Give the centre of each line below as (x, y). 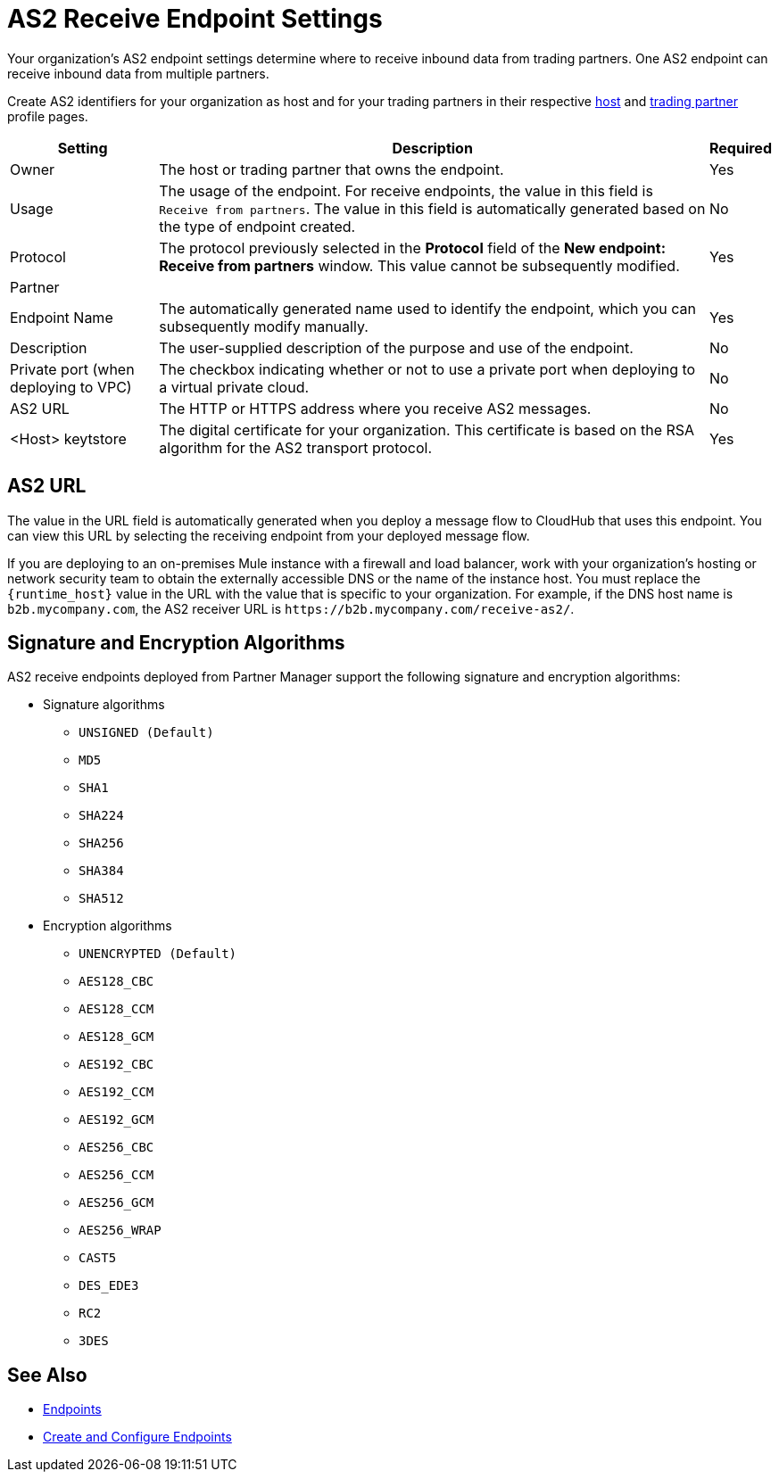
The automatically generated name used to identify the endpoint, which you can (427, 308)
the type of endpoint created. (257, 226)
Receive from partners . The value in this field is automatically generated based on (432, 208)
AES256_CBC (116, 1148)
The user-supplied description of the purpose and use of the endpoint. (396, 347)
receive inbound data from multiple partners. (138, 73)
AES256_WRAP (120, 1231)
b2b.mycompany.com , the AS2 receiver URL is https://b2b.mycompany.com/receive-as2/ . (291, 608)
